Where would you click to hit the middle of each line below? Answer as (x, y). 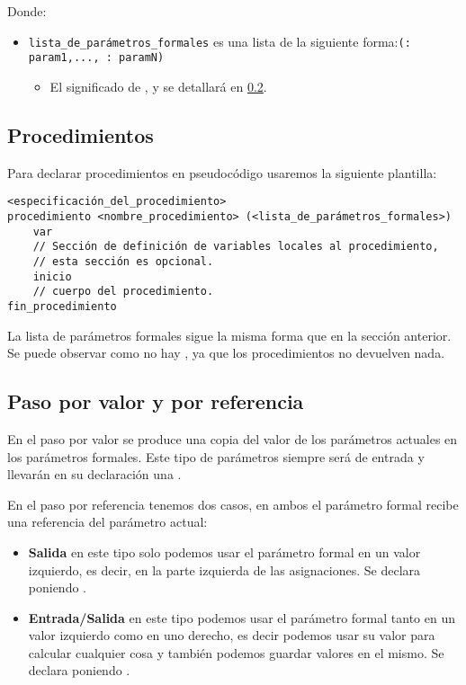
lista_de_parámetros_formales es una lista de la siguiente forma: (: (220, 41)
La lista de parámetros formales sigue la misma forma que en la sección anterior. (229, 335)
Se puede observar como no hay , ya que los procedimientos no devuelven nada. (226, 353)
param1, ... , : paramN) (96, 58)
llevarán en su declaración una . (94, 474)
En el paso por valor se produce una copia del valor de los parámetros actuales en (233, 438)
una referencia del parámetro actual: (108, 522)
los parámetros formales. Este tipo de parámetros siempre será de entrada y (216, 456)
